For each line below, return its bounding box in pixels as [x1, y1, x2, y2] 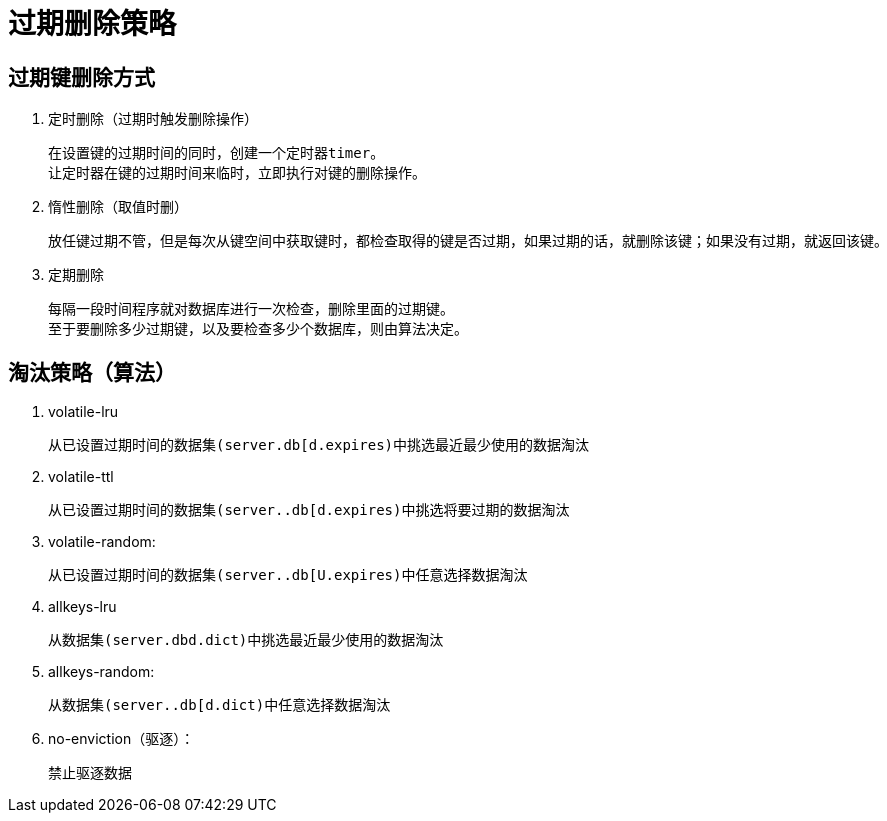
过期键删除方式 [8, 64, 155, 90]
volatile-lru [48, 403, 119, 421]
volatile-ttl [48, 468, 114, 486]
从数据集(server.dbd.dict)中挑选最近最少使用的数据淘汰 [48, 632, 444, 649]
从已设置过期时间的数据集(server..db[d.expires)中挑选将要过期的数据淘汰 [48, 502, 570, 519]
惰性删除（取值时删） [48, 198, 188, 216]
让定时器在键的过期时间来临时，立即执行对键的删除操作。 [48, 165, 426, 182]
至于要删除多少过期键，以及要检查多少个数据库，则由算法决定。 [48, 321, 468, 338]
